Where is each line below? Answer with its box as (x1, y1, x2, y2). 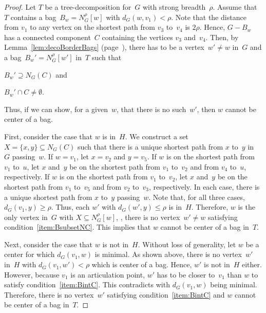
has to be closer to (157, 269, 215, 280)
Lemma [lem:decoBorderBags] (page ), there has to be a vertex (4, 42, 204, 52)
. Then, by (205, 31, 239, 42)
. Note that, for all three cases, (148, 191, 245, 202)
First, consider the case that (4, 131, 92, 141)
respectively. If (4, 171, 50, 182)
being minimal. (210, 279, 257, 290)
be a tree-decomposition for (45, 2, 131, 12)
